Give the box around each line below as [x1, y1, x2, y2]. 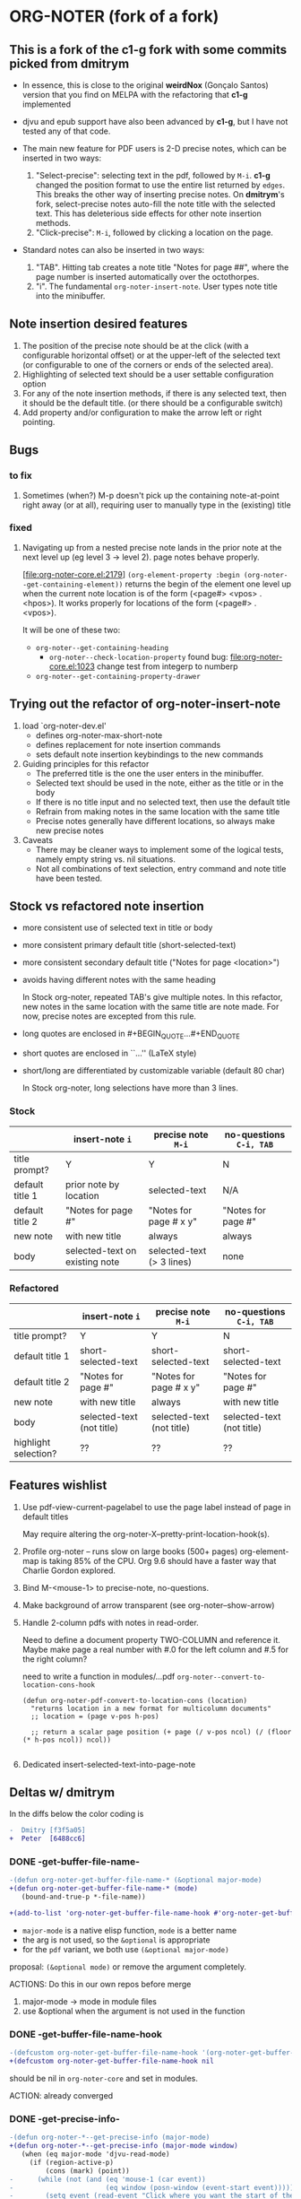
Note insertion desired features [9, 317, 188, 332]
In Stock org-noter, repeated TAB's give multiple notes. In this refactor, [21, 992, 283, 1003]
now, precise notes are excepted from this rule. [21, 1011, 197, 1021]
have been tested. [35, 873, 103, 883]
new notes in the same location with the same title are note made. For [21, 1002, 279, 1013]
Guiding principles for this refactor [21, 758, 150, 769]
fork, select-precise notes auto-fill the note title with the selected [35, 199, 276, 209]
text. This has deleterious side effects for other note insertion [35, 208, 262, 219]
